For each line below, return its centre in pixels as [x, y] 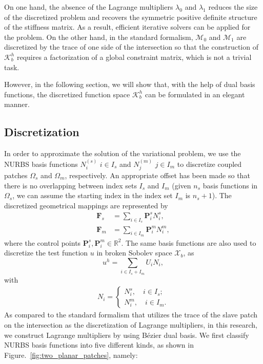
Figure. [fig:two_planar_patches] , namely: [71, 355]
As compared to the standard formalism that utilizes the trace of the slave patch [131, 315]
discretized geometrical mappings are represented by [86, 205]
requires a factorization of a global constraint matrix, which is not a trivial [134, 57]
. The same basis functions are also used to [189, 242]
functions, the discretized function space [67, 94]
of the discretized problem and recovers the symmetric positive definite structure [131, 17]
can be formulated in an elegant [195, 94]
